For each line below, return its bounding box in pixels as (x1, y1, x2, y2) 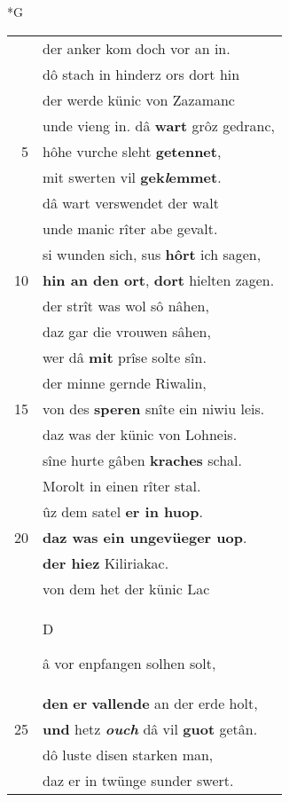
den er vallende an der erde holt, (43, 692, 258, 713)
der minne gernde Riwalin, (43, 372, 207, 393)
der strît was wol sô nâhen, (43, 295, 209, 316)
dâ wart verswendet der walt (43, 192, 219, 213)
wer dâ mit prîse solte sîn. (43, 346, 207, 367)
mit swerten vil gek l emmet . (43, 166, 222, 187)
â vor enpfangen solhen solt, (43, 652, 216, 673)
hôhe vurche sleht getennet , (43, 140, 222, 161)
